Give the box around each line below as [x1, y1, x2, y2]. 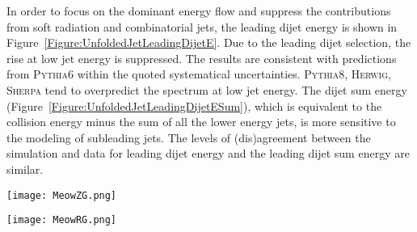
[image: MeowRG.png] [6, 214, 117, 226]
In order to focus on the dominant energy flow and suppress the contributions [6, 2, 391, 19]
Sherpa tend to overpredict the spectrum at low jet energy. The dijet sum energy [6, 81, 407, 98]
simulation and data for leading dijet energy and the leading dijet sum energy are [6, 145, 410, 162]
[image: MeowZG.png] [6, 189, 117, 201]
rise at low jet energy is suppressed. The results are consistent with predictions [6, 49, 397, 66]
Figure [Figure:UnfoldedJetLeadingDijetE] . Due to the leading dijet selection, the [6, 34, 411, 51]
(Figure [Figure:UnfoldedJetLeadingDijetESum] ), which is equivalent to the [6, 97, 382, 114]
